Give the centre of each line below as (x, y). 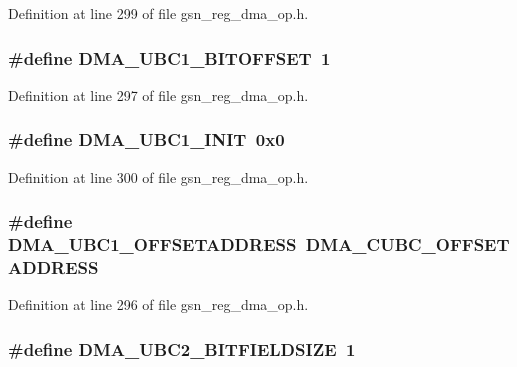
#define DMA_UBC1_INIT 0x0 (146, 139)
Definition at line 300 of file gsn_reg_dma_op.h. (158, 176)
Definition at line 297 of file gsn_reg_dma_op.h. (158, 94)
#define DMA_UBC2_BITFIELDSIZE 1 (182, 348)
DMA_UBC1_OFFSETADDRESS (152, 244)
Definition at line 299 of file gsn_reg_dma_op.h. (158, 13)
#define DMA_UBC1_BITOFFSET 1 (169, 57)
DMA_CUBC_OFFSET (407, 244)
